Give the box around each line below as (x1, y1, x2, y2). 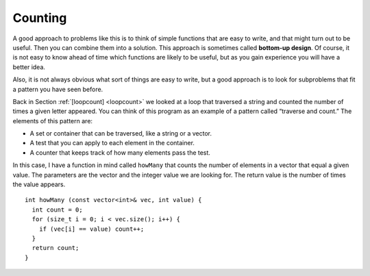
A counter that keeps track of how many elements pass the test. (29, 148, 210, 157)
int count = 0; (32, 205, 83, 214)
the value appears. (12, 180, 66, 188)
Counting (12, 10, 67, 25)
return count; (32, 244, 79, 252)
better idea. (12, 62, 46, 71)
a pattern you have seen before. (12, 85, 103, 93)
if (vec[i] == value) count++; (38, 225, 145, 233)
